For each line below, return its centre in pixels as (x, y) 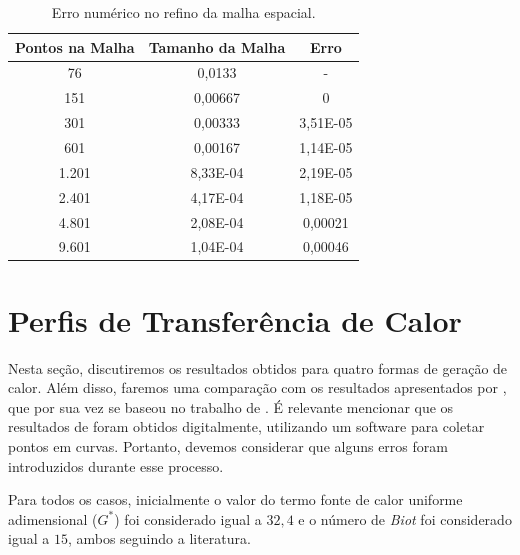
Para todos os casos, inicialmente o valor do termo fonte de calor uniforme (235, 499)
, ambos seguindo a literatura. (159, 538)
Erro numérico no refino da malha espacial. (183, 12)
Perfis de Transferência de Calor (235, 319)
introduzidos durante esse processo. (116, 465)
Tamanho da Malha (217, 46)
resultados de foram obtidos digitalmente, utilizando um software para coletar (246, 426)
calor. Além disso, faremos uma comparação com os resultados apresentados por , (257, 387)
